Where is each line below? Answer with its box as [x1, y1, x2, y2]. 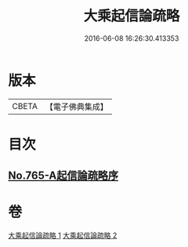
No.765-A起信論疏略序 [8, 169, 119, 183]
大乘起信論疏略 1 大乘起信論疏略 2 [8, 231, 117, 240]
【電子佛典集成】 [45, 101, 108, 112]
